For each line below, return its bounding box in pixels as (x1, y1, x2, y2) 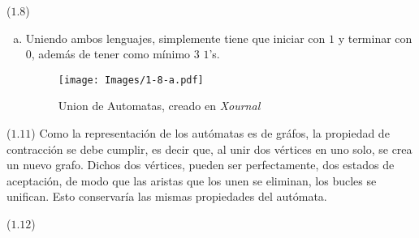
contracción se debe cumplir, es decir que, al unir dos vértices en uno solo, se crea (6, 140, 413, 157)
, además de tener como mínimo (31, 45, 191, 62)
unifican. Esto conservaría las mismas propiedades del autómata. (6, 188, 327, 205)
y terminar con (338, 29, 413, 46)
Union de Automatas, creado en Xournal (58, 97, 261, 114)
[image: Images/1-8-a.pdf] (58, 74, 204, 86)
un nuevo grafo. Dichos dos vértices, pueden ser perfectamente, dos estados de (6, 156, 395, 173)
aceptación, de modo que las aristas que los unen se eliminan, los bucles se (6, 172, 377, 189)
